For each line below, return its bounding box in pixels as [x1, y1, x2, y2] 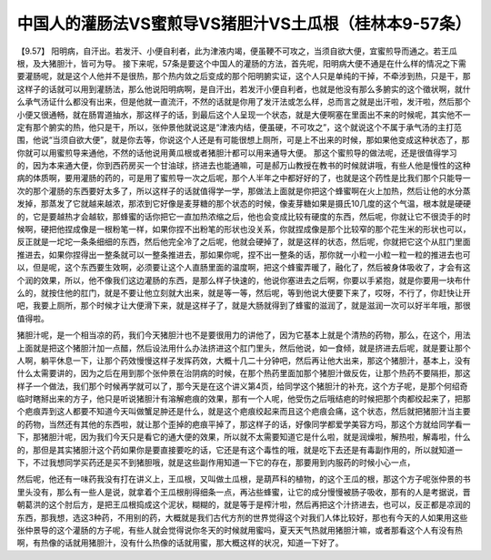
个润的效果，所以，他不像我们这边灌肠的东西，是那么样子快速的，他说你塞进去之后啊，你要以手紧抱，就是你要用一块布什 [16, 274, 471, 286]
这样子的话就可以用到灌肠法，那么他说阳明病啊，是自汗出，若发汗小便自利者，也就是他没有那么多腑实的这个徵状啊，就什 [16, 83, 471, 95]
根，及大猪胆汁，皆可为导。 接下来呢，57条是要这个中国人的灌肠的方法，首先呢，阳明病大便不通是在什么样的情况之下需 [16, 57, 467, 68]
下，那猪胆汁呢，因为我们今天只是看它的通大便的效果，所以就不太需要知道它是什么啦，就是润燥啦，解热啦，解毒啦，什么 [16, 432, 471, 443]
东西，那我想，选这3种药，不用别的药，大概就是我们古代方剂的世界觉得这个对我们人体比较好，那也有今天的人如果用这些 [16, 512, 468, 523]
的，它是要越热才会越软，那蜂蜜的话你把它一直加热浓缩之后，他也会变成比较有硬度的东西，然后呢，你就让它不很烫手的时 [16, 210, 471, 222]
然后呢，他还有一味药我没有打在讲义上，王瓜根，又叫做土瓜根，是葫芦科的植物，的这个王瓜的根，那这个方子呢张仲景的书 [16, 473, 471, 484]
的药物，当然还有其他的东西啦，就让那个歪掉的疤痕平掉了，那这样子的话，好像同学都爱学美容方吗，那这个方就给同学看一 [16, 419, 471, 430]
